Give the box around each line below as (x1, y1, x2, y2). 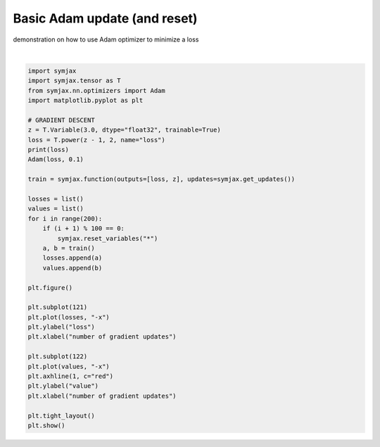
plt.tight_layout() (27, 412, 95, 420)
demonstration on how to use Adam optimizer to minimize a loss (13, 35, 199, 44)
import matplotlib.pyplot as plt (27, 96, 144, 105)
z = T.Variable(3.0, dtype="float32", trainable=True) (27, 126, 221, 134)
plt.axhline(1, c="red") (27, 372, 114, 380)
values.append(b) (42, 264, 103, 272)
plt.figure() (27, 284, 73, 291)
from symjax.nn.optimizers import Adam (27, 87, 165, 94)
